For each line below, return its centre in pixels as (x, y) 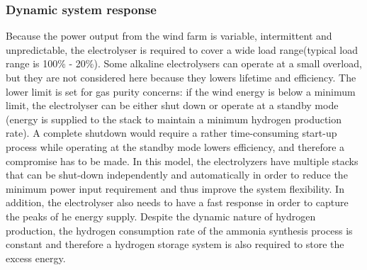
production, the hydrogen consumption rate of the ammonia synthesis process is (179, 230)
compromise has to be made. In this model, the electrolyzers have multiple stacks (182, 161)
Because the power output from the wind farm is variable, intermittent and (169, 36)
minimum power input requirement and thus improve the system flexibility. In (175, 188)
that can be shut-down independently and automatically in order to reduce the (177, 175)
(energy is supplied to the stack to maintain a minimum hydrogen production (174, 119)
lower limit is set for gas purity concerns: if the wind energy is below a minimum (181, 91)
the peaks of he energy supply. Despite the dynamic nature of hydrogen (161, 216)
